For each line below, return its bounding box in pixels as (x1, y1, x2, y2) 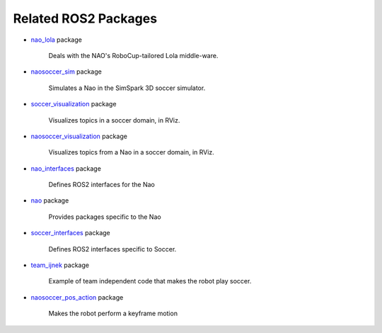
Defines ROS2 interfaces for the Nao (48, 181, 155, 189)
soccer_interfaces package (30, 229, 111, 237)
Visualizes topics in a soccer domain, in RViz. (48, 115, 180, 124)
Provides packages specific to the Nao (48, 213, 162, 221)
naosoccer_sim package (30, 67, 102, 76)
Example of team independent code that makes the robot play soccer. (48, 277, 252, 286)
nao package (30, 196, 69, 205)
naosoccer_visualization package (30, 132, 127, 140)
